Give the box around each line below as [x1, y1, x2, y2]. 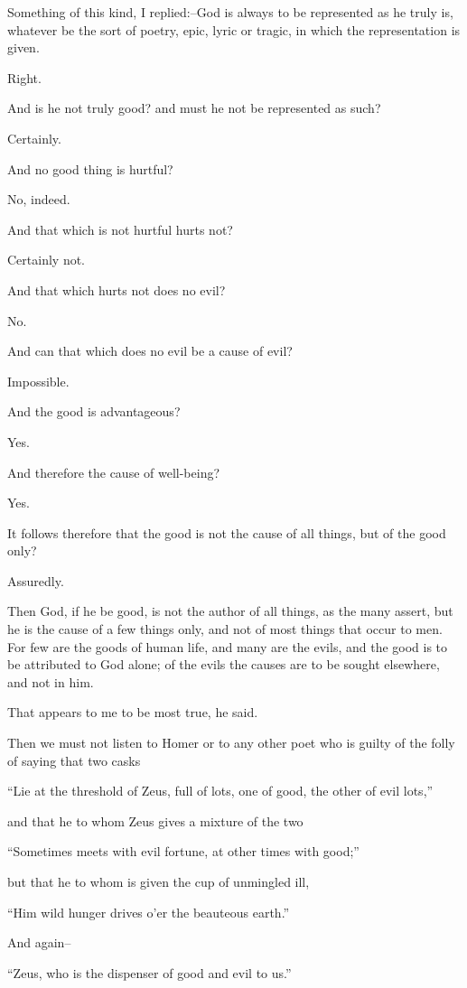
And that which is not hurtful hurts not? [7, 219, 233, 238]
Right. [7, 68, 42, 87]
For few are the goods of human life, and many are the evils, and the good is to [7, 637, 448, 656]
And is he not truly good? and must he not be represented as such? [7, 98, 381, 117]
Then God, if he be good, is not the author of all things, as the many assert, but [7, 601, 453, 620]
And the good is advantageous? [7, 402, 181, 421]
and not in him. [7, 672, 94, 691]
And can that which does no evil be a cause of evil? [7, 341, 293, 360]
